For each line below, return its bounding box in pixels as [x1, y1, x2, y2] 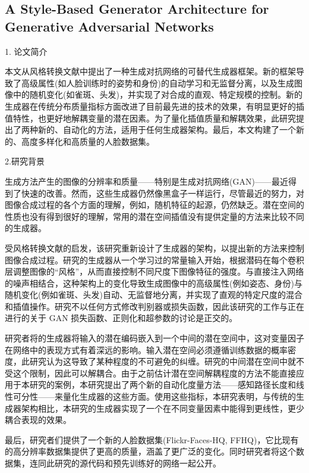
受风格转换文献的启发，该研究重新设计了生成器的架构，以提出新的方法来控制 [5, 241, 304, 254]
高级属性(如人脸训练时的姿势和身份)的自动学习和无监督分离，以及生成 [21, 76, 294, 89]
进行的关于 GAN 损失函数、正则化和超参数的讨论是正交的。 [5, 312, 238, 324]
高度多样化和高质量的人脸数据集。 [21, 135, 154, 147]
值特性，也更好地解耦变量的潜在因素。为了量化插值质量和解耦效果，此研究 [5, 111, 296, 124]
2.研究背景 [5, 155, 45, 167]
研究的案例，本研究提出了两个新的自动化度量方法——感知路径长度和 [29, 378, 296, 391]
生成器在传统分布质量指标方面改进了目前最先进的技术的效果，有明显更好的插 [5, 99, 304, 112]
